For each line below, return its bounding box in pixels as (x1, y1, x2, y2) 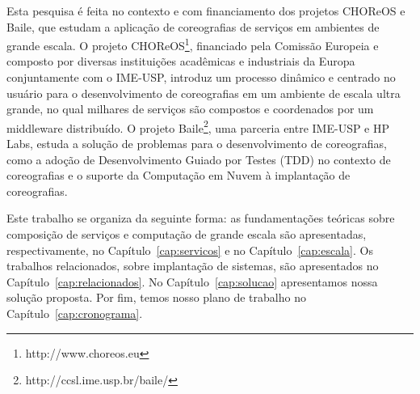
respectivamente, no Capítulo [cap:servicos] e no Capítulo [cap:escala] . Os (6, 241, 373, 258)
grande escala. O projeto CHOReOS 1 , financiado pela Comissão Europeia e (6, 35, 379, 53)
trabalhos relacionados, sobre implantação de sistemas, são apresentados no (6, 257, 379, 274)
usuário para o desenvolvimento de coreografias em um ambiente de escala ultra (6, 84, 401, 101)
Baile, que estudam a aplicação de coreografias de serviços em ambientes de (6, 18, 380, 35)
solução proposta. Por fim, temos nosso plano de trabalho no (6, 289, 306, 306)
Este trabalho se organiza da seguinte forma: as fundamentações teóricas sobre (6, 210, 395, 227)
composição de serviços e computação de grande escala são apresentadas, (6, 226, 367, 243)
